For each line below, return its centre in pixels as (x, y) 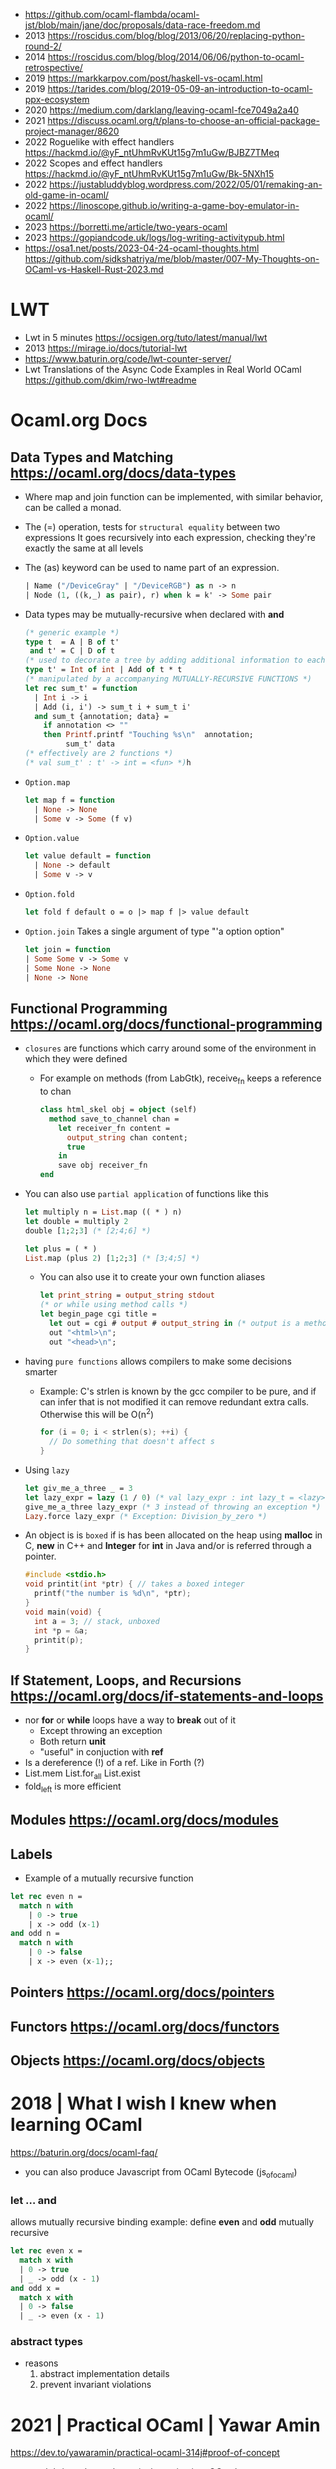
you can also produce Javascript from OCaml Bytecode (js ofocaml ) (161, 2173)
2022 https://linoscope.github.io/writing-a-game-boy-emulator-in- (162, 205)
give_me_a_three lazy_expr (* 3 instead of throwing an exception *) (173, 1507)
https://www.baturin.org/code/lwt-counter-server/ (128, 358)
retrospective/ (53, 67)
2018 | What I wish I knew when (143, 2103)
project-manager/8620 (72, 131)
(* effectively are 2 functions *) (99, 754)
